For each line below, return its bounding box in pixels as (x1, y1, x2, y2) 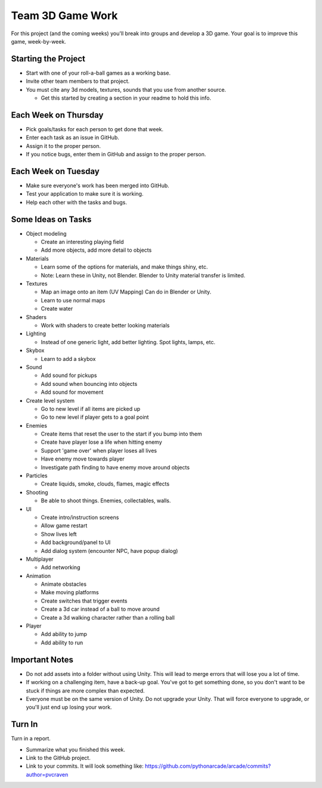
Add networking (41, 564, 80, 571)
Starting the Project (11, 54, 86, 64)
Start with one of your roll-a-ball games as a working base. (26, 69, 171, 76)
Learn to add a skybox (41, 355, 96, 362)
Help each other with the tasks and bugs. (26, 199, 128, 206)
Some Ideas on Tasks (11, 214, 92, 224)
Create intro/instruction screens (41, 514, 119, 521)
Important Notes (11, 654, 74, 665)
